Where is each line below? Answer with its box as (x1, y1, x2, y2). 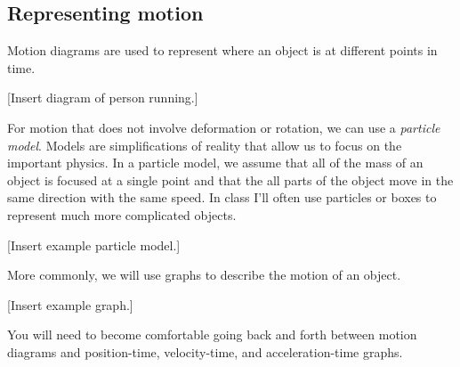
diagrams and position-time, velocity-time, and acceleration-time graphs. (7, 342, 403, 361)
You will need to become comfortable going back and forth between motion (7, 325, 417, 344)
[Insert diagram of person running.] (7, 88, 198, 107)
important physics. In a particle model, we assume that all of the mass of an (7, 153, 424, 172)
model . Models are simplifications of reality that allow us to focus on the (7, 135, 402, 154)
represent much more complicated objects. (7, 205, 237, 224)
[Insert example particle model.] (7, 235, 181, 254)
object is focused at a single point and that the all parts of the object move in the (7, 170, 454, 189)
